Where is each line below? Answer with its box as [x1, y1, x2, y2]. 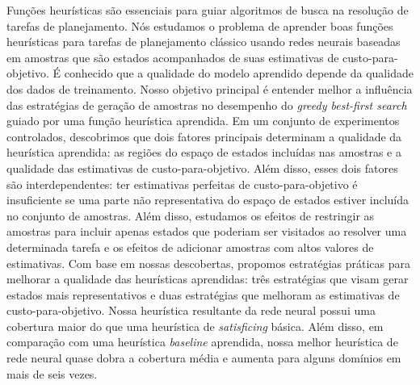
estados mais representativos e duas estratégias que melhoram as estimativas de [6, 286, 400, 303]
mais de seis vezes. [6, 365, 98, 382]
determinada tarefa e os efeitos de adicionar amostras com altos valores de [6, 238, 374, 255]
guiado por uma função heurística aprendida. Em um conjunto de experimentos [6, 112, 400, 129]
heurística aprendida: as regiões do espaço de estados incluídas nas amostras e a [6, 144, 401, 161]
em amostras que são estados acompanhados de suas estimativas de [6, 48, 339, 65]
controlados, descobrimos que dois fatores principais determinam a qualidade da [6, 128, 402, 144]
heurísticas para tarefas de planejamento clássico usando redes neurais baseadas [6, 33, 401, 50]
